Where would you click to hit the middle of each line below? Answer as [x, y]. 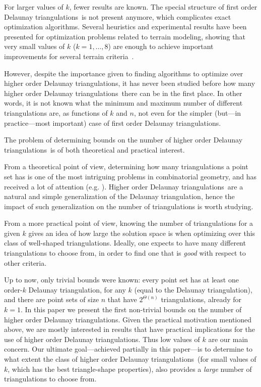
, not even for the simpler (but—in [187, 112]
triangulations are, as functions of [56, 112]
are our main [228, 339]
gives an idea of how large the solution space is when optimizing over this [142, 233]
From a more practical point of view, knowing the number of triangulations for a [129, 223]
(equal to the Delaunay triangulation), [193, 289]
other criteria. [25, 262]
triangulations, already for [201, 299]
